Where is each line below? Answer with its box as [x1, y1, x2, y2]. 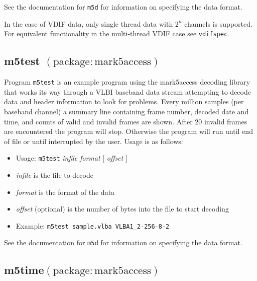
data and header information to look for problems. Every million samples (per [4, 96, 244, 107]
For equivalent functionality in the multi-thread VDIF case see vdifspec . [4, 28, 229, 39]
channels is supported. [184, 18, 252, 29]
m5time [4, 262, 44, 277]
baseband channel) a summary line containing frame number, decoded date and [4, 106, 249, 116]
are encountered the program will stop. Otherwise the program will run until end [4, 126, 253, 136]
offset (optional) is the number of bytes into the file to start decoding [16, 203, 229, 214]
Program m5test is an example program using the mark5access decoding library [4, 77, 250, 87]
